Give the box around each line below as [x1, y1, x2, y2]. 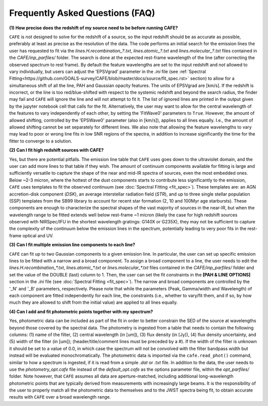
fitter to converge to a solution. [9, 138, 72, 144]
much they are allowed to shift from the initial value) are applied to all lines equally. [9, 299, 178, 305]
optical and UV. [22, 232, 54, 238]
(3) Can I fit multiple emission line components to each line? [9, 242, 135, 248]
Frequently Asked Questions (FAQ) [9, 7, 155, 18]
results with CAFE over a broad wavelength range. [9, 394, 111, 400]
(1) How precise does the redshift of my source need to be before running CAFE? [9, 25, 178, 31]
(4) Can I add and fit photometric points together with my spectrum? [9, 308, 153, 315]
